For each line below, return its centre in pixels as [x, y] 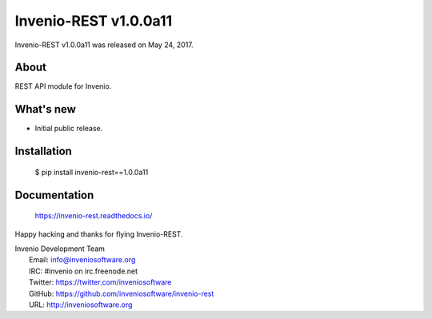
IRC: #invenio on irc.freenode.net [84, 271]
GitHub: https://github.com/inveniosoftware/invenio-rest [122, 293]
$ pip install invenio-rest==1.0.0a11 [92, 172]
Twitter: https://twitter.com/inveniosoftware [100, 282]
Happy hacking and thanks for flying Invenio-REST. [99, 234]
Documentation [54, 195]
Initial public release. [69, 129]
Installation [43, 152]
